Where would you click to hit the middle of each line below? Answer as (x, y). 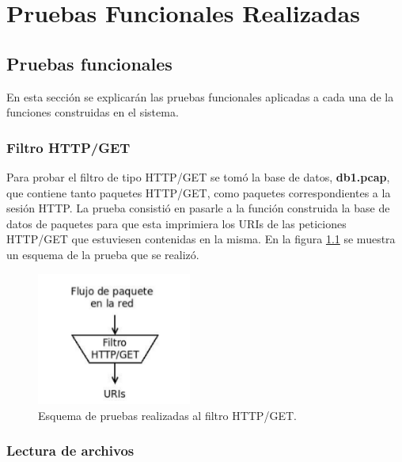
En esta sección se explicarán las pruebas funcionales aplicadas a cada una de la (200, 96)
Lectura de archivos (70, 451)
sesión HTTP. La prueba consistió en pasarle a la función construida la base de (198, 208)
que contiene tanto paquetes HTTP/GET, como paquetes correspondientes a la (199, 192)
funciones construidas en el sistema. (93, 112)
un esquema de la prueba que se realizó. (103, 254)
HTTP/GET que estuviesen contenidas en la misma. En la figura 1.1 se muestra (201, 239)
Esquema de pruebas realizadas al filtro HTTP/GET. (167, 415)
